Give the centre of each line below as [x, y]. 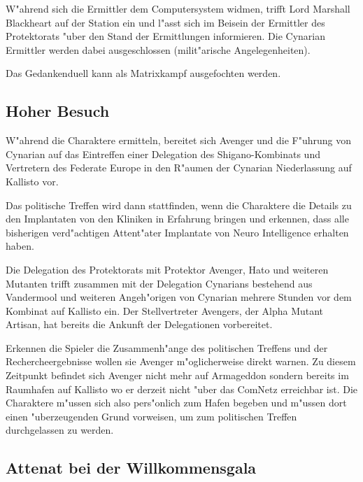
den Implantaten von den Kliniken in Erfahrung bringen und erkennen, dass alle [177, 219]
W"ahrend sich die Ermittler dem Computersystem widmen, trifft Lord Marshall [178, 8]
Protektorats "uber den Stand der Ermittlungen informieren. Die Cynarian [166, 36]
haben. [20, 246]
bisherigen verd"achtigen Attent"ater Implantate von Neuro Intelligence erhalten [177, 232]
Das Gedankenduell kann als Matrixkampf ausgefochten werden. [143, 73]
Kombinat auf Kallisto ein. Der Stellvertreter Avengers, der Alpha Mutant [165, 310]
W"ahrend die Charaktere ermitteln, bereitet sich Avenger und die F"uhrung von [179, 140]
